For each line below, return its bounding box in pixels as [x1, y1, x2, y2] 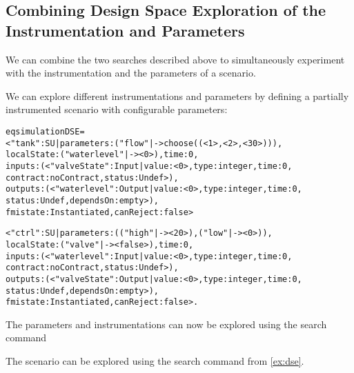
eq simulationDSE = [6, 126, 85, 137]
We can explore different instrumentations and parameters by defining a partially [6, 88, 349, 103]
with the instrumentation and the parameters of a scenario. [6, 65, 256, 80]
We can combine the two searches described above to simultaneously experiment [6, 52, 345, 66]
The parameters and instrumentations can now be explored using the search [6, 316, 327, 331]
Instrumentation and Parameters [6, 19, 245, 41]
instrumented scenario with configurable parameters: [6, 102, 228, 117]
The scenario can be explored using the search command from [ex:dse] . [6, 354, 304, 367]
